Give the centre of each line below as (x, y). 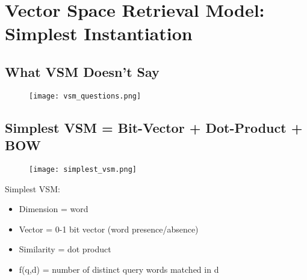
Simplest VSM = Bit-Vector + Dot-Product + (154, 127)
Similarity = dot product (65, 249)
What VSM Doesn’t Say (82, 71)
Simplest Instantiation (99, 33)
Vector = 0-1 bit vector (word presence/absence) (109, 229)
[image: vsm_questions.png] (85, 96)
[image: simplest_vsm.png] (83, 170)
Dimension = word (54, 209)
